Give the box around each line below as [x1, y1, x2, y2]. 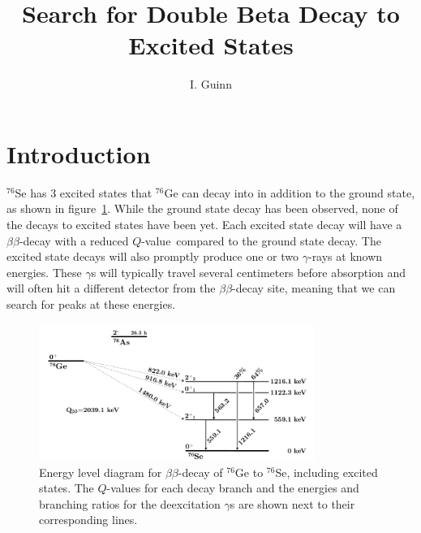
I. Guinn [190, 76, 232, 93]
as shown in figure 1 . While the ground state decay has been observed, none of [6, 200, 398, 217]
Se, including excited [275, 463, 378, 480]
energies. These [6, 263, 82, 280]
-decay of [178, 463, 223, 480]
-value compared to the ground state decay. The [141, 232, 381, 249]
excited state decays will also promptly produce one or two [6, 248, 299, 265]
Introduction [6, 136, 151, 170]
